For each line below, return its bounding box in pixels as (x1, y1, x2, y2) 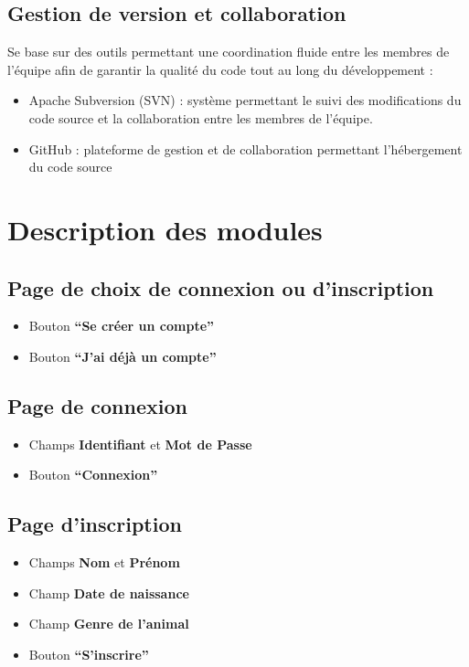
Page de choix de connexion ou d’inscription (7, 273, 434, 302)
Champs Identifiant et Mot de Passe (28, 434, 252, 453)
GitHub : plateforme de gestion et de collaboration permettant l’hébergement (28, 139, 463, 158)
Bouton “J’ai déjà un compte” (28, 346, 217, 365)
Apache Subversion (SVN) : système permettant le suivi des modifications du (28, 90, 462, 110)
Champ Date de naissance (28, 583, 189, 602)
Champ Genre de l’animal (28, 614, 189, 633)
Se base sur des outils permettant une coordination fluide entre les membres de (7, 42, 450, 61)
